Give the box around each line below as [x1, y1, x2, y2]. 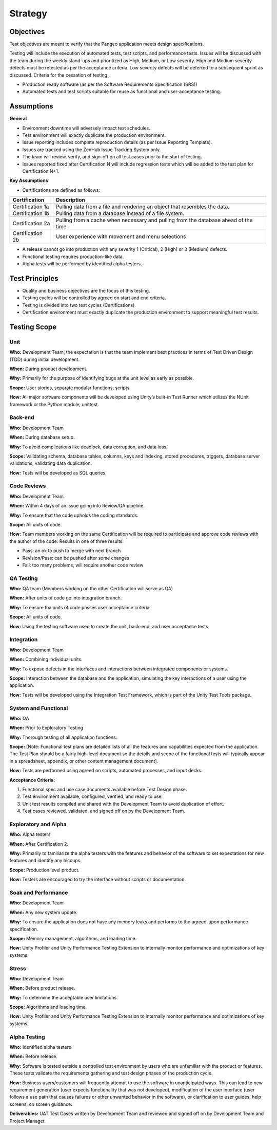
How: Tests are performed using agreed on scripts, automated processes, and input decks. [9, 768, 203, 774]
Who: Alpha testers [9, 831, 51, 837]
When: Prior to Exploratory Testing [9, 725, 84, 731]
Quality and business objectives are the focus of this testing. [22, 287, 150, 294]
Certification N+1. [22, 168, 60, 174]
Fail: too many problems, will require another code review [22, 562, 144, 568]
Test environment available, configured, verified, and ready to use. [22, 793, 163, 799]
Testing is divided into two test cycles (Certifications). [22, 302, 136, 308]
